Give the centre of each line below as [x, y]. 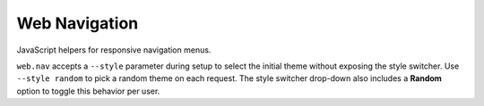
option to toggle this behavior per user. [88, 91]
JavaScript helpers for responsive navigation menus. [114, 50]
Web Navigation [78, 23]
